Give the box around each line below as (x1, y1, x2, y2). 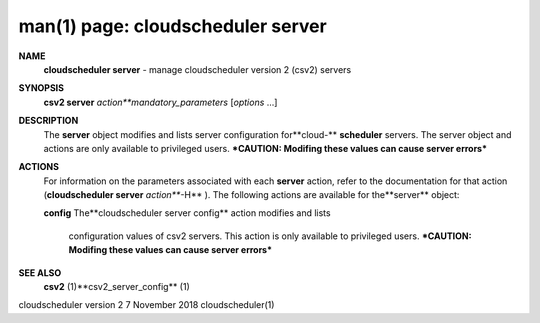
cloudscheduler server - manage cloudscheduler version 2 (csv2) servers (43, 63, 352, 75)
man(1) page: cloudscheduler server (18, 15, 327, 37)
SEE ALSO (18, 266, 62, 279)
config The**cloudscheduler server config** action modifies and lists (43, 207, 331, 219)
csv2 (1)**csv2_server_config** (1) (43, 281, 190, 293)
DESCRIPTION (18, 115, 79, 127)
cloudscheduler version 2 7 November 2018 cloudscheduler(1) (18, 299, 275, 311)
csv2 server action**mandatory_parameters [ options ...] (43, 96, 278, 108)
